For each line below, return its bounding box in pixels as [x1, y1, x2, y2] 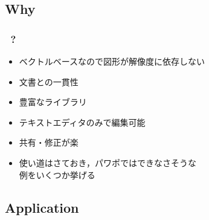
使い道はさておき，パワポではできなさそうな [19, 156, 196, 169]
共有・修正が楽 [19, 136, 79, 149]
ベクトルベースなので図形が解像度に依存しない [19, 55, 205, 67]
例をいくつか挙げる [19, 168, 95, 181]
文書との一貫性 [19, 75, 79, 88]
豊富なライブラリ [19, 95, 87, 108]
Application [5, 198, 79, 216]
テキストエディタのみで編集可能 [19, 115, 146, 128]
